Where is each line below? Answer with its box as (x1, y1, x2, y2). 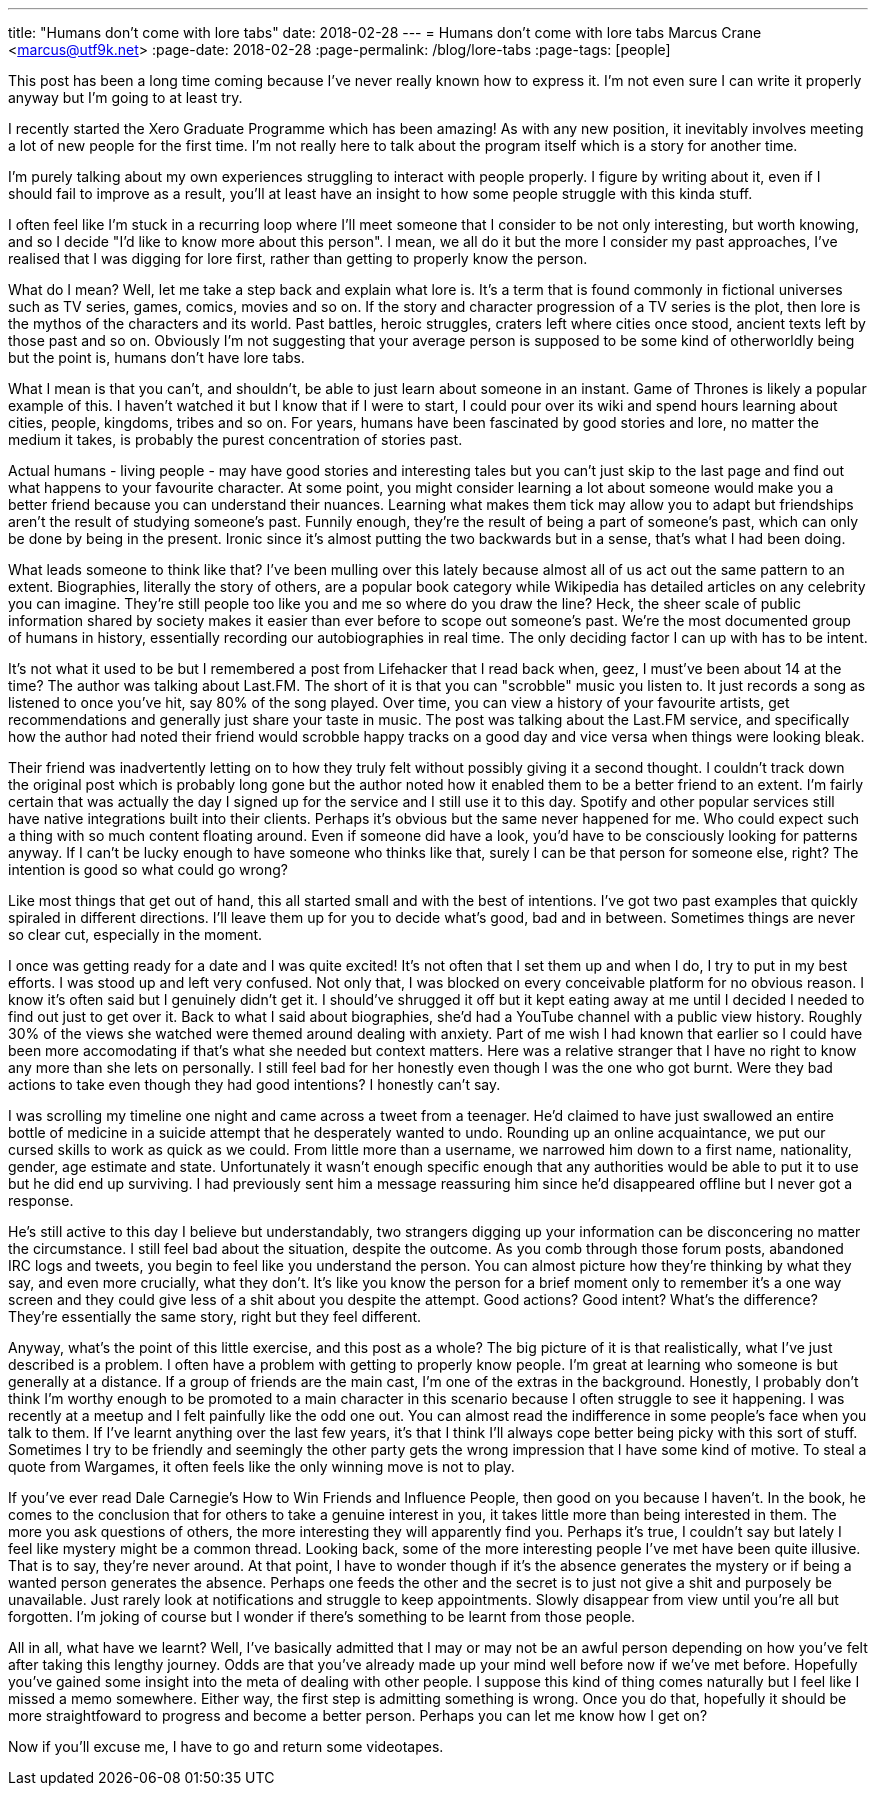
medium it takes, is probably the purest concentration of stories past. (8, 431, 463, 448)
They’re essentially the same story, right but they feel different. (8, 1308, 422, 1325)
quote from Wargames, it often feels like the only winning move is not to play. (8, 1458, 515, 1475)
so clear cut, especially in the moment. (8, 926, 263, 943)
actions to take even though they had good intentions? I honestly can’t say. (8, 1076, 501, 1093)
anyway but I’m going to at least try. (8, 89, 243, 106)
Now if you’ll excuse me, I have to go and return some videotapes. (8, 1738, 444, 1755)
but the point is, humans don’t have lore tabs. (8, 349, 305, 366)
